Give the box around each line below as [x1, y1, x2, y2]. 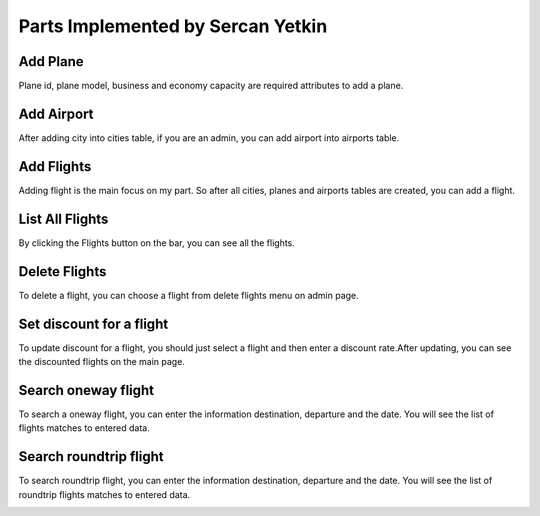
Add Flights [18, 158, 92, 175]
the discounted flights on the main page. [18, 355, 185, 367]
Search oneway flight [18, 381, 155, 399]
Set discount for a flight [18, 315, 169, 332]
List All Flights [18, 210, 109, 227]
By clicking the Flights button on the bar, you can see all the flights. [18, 236, 295, 249]
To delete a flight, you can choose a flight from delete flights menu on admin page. [18, 289, 359, 301]
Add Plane [18, 53, 84, 70]
